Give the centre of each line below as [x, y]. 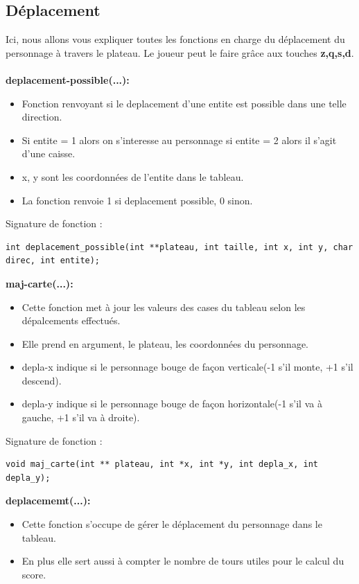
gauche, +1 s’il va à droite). [81, 417]
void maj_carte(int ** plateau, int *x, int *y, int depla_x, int [162, 464]
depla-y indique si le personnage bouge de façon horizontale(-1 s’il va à [172, 404]
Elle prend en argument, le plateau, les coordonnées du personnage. [165, 343]
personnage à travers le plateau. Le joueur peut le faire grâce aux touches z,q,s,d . [180, 52]
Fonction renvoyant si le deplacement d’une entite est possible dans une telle [184, 103]
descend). [42, 380]
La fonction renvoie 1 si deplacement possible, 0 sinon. [137, 200]
